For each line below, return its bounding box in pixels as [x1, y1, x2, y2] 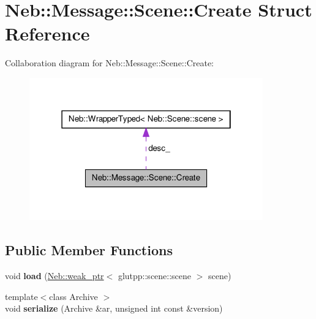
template [5, 290, 38, 302]
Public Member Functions [5, 240, 173, 259]
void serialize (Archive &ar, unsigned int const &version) [5, 302, 223, 315]
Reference [5, 21, 90, 46]
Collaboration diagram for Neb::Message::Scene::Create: [5, 56, 214, 69]
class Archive [49, 290, 98, 302]
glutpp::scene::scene [118, 269, 192, 282]
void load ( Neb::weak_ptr [5, 269, 104, 282]
